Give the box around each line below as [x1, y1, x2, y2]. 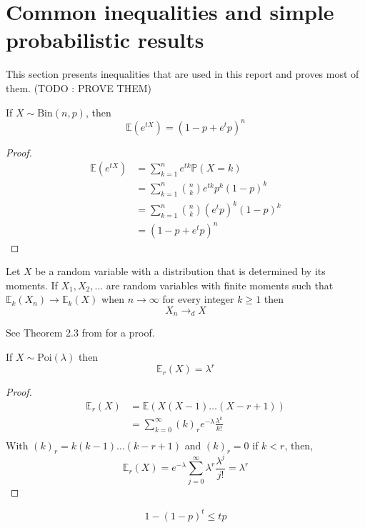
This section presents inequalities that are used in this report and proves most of [6, 66, 359, 81]
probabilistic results [6, 25, 204, 54]
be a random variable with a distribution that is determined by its [35, 264, 326, 279]
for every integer [162, 292, 234, 307]
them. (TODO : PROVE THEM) [6, 80, 151, 95]
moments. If [6, 277, 58, 292]
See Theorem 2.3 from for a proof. [6, 325, 155, 340]
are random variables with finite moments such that [106, 277, 334, 292]
